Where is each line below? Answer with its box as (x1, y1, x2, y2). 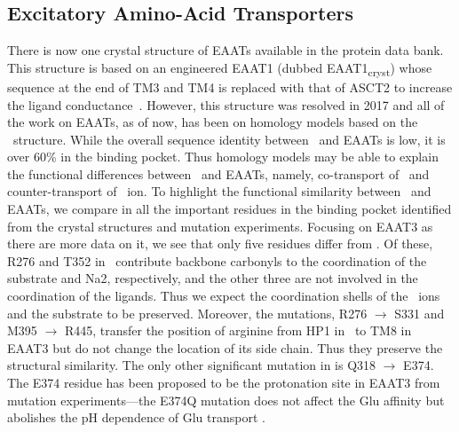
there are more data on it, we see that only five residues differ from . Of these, (7, 234, 433, 253)
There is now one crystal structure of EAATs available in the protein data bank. (7, 41, 444, 59)
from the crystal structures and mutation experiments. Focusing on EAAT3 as (7, 216, 433, 235)
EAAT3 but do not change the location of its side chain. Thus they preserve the (7, 338, 443, 357)
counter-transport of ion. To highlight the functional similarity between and (7, 182, 431, 200)
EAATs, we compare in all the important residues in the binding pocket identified (7, 200, 452, 218)
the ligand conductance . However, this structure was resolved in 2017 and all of (7, 95, 445, 114)
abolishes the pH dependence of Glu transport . (7, 408, 265, 427)
